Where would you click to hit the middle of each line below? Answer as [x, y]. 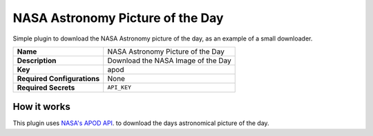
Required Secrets [46, 87]
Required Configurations [58, 78]
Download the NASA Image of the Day [169, 60]
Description [37, 60]
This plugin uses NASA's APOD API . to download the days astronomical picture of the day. [141, 123]
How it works [41, 107]
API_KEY [119, 88]
